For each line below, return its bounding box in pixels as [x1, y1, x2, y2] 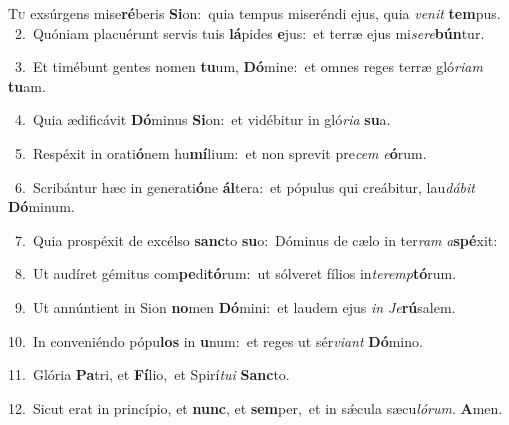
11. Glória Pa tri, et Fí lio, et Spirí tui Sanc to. [8, 364, 290, 385]
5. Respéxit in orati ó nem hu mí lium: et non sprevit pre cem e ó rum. [14, 142, 427, 163]
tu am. [8, 75, 46, 96]
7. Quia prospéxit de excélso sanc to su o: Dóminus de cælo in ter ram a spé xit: [14, 229, 498, 250]
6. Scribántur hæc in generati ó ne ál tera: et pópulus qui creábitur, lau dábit [14, 176, 475, 197]
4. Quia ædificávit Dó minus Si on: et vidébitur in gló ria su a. [14, 109, 391, 130]
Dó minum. [8, 196, 75, 217]
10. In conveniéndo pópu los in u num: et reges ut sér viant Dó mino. [8, 330, 423, 351]
